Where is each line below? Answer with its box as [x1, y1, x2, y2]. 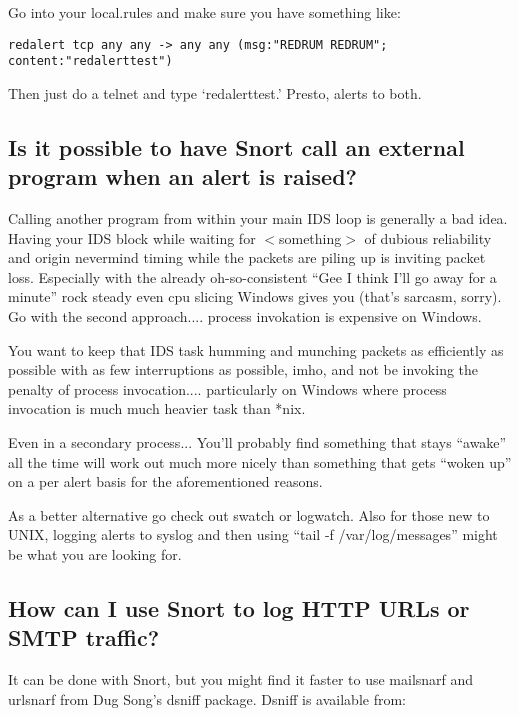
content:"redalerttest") [8, 54, 173, 69]
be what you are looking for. [8, 544, 182, 564]
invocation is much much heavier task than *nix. [8, 398, 306, 419]
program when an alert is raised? [8, 161, 357, 192]
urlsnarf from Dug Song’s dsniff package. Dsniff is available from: [8, 688, 407, 709]
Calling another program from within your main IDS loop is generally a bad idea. [8, 208, 508, 229]
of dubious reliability [364, 227, 492, 248]
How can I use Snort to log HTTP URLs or [8, 592, 470, 623]
